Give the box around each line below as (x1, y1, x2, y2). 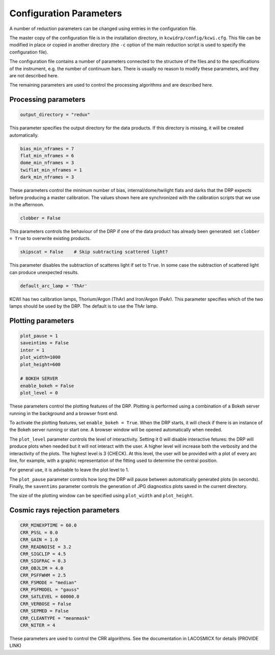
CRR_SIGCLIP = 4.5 (20, 551, 66, 557)
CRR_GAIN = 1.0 (20, 537, 58, 542)
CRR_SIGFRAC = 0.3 (20, 558, 66, 564)
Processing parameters (9, 95, 86, 104)
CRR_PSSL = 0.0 (20, 530, 58, 535)
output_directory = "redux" (20, 112, 90, 118)
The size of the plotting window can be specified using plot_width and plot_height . (9, 493, 194, 499)
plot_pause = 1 (20, 333, 58, 339)
